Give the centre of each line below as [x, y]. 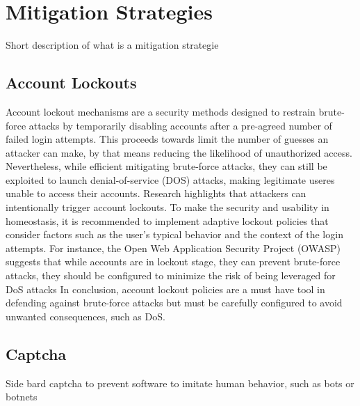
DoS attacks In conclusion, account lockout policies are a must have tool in [165, 289]
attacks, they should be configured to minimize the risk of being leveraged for [171, 275]
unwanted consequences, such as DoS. [85, 316]
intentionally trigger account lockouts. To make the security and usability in [167, 207]
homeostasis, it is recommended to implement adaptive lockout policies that [167, 220]
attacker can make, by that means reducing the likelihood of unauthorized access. [179, 152]
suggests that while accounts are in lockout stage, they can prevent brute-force [173, 261]
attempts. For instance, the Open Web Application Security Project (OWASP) [173, 248]
